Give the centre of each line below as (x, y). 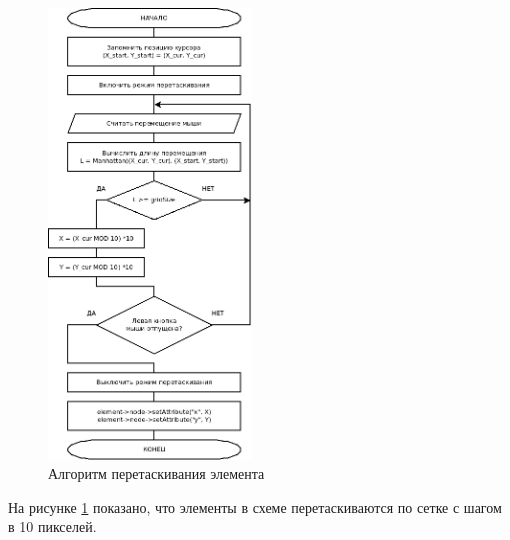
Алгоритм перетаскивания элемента (156, 473)
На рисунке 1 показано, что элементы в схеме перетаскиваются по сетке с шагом (255, 506)
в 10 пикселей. (52, 526)
